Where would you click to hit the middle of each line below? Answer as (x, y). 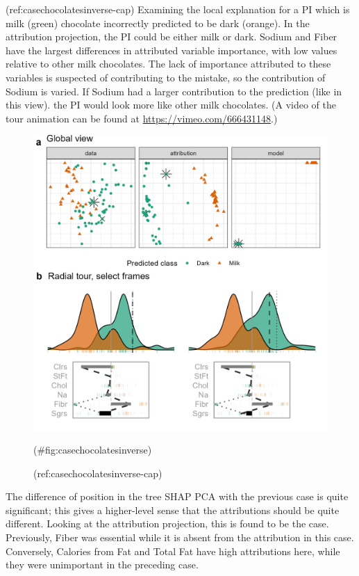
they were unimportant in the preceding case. (102, 565)
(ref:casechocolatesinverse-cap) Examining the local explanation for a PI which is (178, 9)
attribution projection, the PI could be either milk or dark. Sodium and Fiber (172, 37)
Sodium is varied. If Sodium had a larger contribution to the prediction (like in (174, 91)
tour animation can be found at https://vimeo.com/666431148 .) (142, 118)
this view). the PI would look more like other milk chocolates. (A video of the (171, 105)
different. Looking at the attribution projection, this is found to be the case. (167, 523)
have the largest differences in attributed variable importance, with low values (172, 50)
